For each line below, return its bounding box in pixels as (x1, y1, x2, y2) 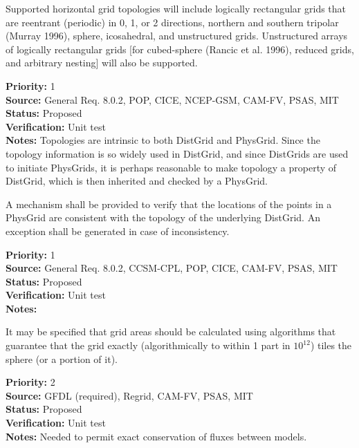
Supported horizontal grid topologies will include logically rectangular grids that (6, 1, 347, 15)
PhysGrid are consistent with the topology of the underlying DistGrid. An (6, 210, 320, 225)
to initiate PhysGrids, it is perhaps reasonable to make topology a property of (6, 160, 337, 174)
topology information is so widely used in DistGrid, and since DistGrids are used (6, 146, 349, 160)
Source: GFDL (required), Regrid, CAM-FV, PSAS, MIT (6, 388, 253, 402)
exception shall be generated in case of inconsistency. (6, 223, 230, 238)
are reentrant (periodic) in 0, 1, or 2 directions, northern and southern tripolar (6, 15, 339, 29)
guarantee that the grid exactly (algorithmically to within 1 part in (6, 338, 291, 353)
